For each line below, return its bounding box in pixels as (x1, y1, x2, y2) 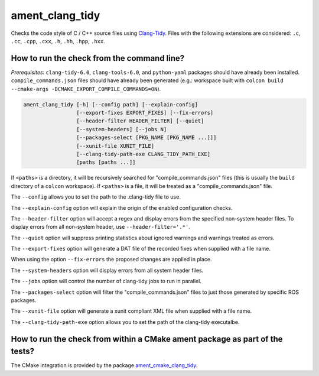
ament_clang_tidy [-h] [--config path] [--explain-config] (23, 101, 198, 108)
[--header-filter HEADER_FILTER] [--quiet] (76, 118, 204, 124)
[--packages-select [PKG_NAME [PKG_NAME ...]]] (76, 134, 217, 141)
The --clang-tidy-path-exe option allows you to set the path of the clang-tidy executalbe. (11, 318, 240, 325)
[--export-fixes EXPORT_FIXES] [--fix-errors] (76, 109, 214, 116)
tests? (11, 346, 35, 356)
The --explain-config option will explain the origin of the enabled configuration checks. (11, 204, 233, 211)
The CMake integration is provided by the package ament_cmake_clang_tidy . (11, 362, 198, 369)
